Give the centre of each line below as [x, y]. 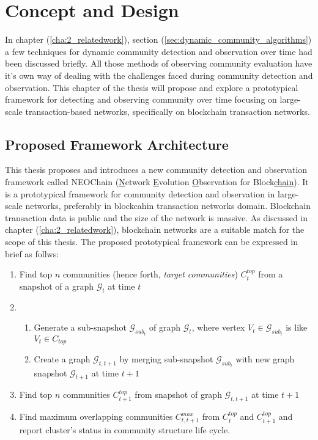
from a [271, 274]
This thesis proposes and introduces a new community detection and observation [156, 170]
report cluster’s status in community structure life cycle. [125, 429]
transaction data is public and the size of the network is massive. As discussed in [157, 217]
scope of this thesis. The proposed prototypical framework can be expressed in [152, 242]
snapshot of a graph [56, 286]
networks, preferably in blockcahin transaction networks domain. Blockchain [168, 206]
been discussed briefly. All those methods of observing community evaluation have [159, 63]
